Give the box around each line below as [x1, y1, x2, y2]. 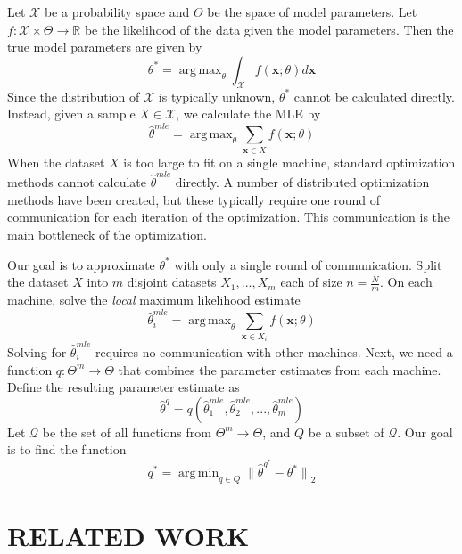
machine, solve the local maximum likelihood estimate [7, 289, 301, 308]
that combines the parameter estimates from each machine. [118, 360, 441, 379]
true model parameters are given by [7, 37, 202, 56]
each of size [280, 273, 342, 291]
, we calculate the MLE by [176, 104, 321, 123]
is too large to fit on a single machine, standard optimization [123, 152, 456, 171]
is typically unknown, [158, 86, 276, 105]
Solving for [7, 342, 67, 361]
